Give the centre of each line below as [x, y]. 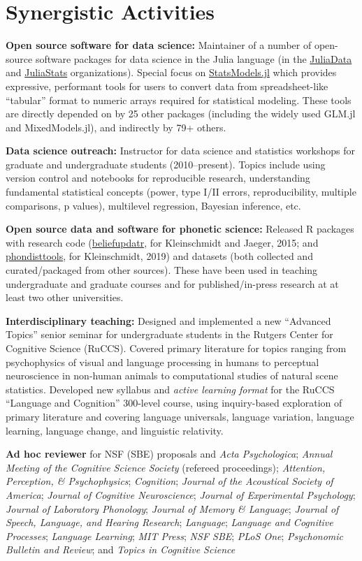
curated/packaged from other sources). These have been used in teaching [162, 270]
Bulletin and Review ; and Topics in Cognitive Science [121, 549]
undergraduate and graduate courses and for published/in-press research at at [172, 283]
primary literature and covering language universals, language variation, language [180, 416]
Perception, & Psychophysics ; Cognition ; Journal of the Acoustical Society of [169, 481]
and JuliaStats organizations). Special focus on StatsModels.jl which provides [171, 72]
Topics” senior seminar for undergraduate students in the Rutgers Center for [169, 334]
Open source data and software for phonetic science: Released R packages [180, 229]
